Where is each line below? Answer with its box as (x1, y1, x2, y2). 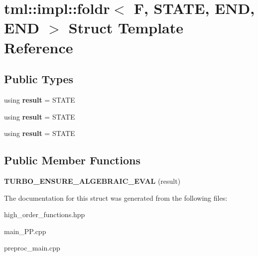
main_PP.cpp (4, 226, 46, 236)
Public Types (4, 71, 74, 87)
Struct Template (68, 17, 184, 38)
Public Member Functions (4, 152, 140, 168)
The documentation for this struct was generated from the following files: (4, 192, 228, 203)
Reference (4, 37, 73, 57)
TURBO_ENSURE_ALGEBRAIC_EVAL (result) (4, 175, 181, 186)
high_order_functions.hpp (4, 209, 85, 220)
